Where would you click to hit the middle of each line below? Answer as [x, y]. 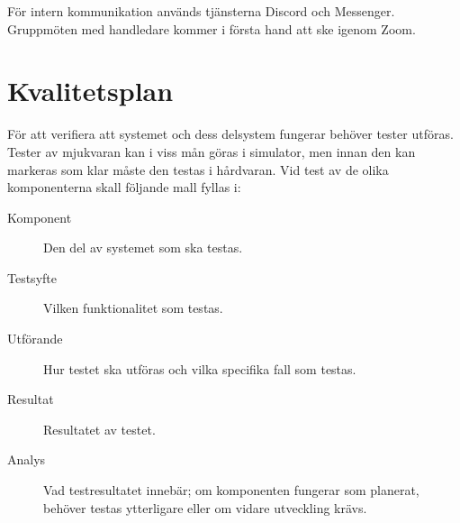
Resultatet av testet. [99, 429]
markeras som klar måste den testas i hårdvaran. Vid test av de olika [198, 169]
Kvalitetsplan [90, 91]
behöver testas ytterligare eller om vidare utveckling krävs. [205, 507]
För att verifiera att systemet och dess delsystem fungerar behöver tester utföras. [230, 134]
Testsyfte [32, 277]
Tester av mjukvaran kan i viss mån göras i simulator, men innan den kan [212, 151]
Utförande [35, 339]
